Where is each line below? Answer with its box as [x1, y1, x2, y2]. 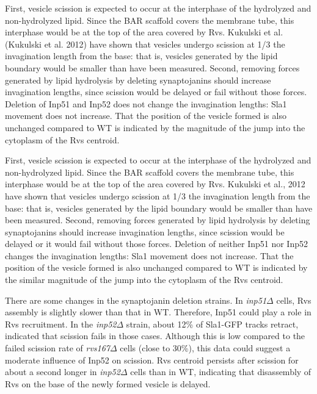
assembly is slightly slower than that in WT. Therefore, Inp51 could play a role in [5, 306, 312, 318]
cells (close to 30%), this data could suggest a [120, 342, 291, 354]
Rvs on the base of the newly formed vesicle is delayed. [5, 377, 211, 390]
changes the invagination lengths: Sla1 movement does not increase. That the [5, 249, 294, 262]
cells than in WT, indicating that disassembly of [130, 365, 312, 378]
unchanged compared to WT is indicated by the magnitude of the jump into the [5, 121, 305, 134]
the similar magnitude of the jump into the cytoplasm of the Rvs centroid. [5, 273, 283, 286]
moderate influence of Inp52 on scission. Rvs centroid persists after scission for [5, 353, 299, 366]
